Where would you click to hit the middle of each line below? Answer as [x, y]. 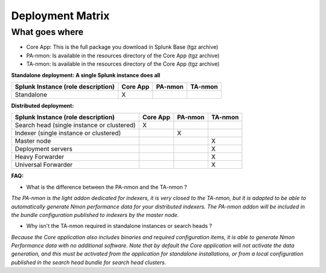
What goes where [47, 32]
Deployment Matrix [60, 16]
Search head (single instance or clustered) [75, 125]
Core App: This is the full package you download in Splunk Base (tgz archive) [122, 47]
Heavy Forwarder [40, 157]
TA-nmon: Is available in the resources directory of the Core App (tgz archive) [123, 64]
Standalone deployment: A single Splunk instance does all [86, 75]
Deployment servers [43, 149]
